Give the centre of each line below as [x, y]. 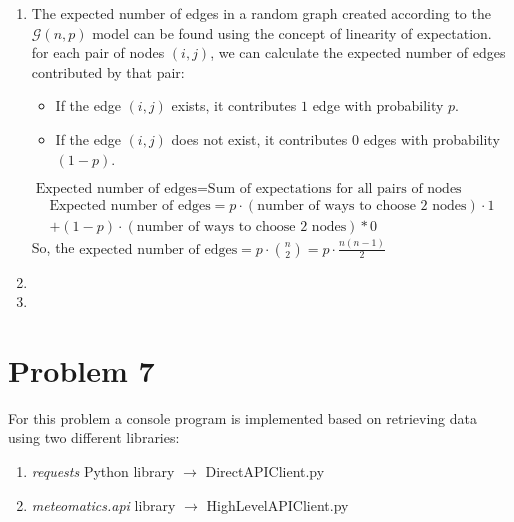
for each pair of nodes [98, 52]
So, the [53, 247]
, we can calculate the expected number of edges [358, 52]
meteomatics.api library [103, 504]
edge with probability [378, 105]
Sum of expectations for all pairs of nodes [334, 189]
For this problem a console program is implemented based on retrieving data [242, 417]
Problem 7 [81, 369]
